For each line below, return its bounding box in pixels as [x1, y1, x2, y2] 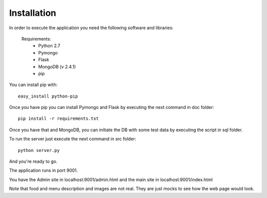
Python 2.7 [38, 43, 60, 49]
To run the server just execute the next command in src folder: [9, 136, 136, 142]
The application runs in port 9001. [9, 167, 78, 173]
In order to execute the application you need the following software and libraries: [9, 25, 174, 31]
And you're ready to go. [9, 158, 58, 164]
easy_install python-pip [18, 93, 78, 99]
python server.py [18, 148, 60, 153]
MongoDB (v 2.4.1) [38, 63, 76, 69]
